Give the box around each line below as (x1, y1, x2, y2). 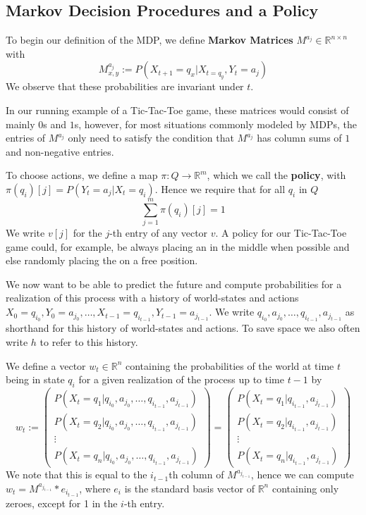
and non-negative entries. (6, 144, 114, 159)
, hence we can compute (250, 467, 354, 482)
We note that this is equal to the (6, 467, 147, 482)
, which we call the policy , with (207, 168, 346, 182)
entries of (6, 130, 46, 145)
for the (73, 225, 102, 240)
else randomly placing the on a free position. (6, 253, 198, 268)
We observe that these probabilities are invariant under (6, 79, 244, 94)
